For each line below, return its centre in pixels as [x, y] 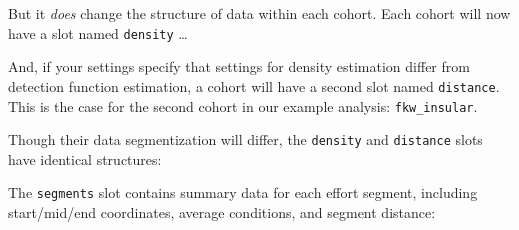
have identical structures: [85, 158]
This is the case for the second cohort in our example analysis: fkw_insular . [243, 105]
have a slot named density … [98, 32]
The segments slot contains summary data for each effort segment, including [243, 192]
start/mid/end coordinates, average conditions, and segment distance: [222, 212]
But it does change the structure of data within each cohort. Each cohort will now [259, 13]
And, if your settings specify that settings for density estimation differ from [239, 66]
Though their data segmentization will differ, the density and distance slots [245, 139]
